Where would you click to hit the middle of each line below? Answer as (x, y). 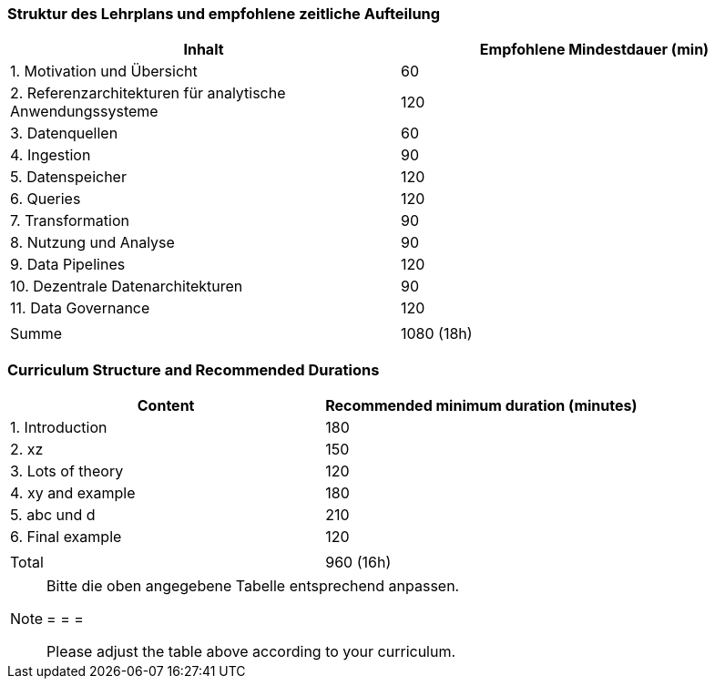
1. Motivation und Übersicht (104, 72)
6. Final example (66, 537)
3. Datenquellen (64, 133)
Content (166, 406)
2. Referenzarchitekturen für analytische (148, 93)
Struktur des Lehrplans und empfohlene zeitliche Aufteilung (224, 14)
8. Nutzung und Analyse (92, 243)
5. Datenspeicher (68, 177)
